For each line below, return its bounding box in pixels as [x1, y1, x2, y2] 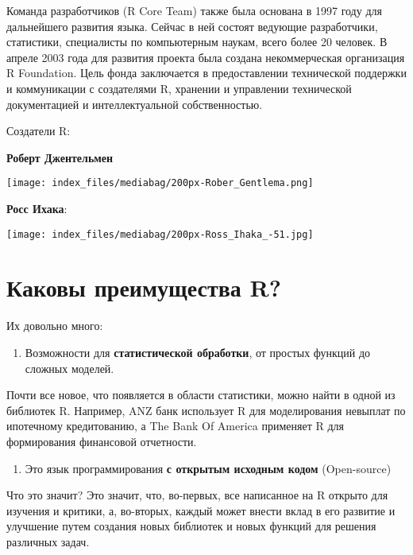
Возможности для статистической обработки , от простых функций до [25, 343, 371, 360]
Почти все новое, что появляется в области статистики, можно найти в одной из [6, 386, 396, 403]
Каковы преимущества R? [6, 271, 281, 304]
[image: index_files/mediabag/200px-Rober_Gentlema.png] [6, 177, 314, 189]
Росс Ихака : [6, 200, 68, 216]
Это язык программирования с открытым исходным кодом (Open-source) [25, 460, 392, 476]
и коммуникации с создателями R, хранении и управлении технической [6, 80, 352, 96]
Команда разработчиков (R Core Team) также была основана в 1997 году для [6, 2, 382, 18]
